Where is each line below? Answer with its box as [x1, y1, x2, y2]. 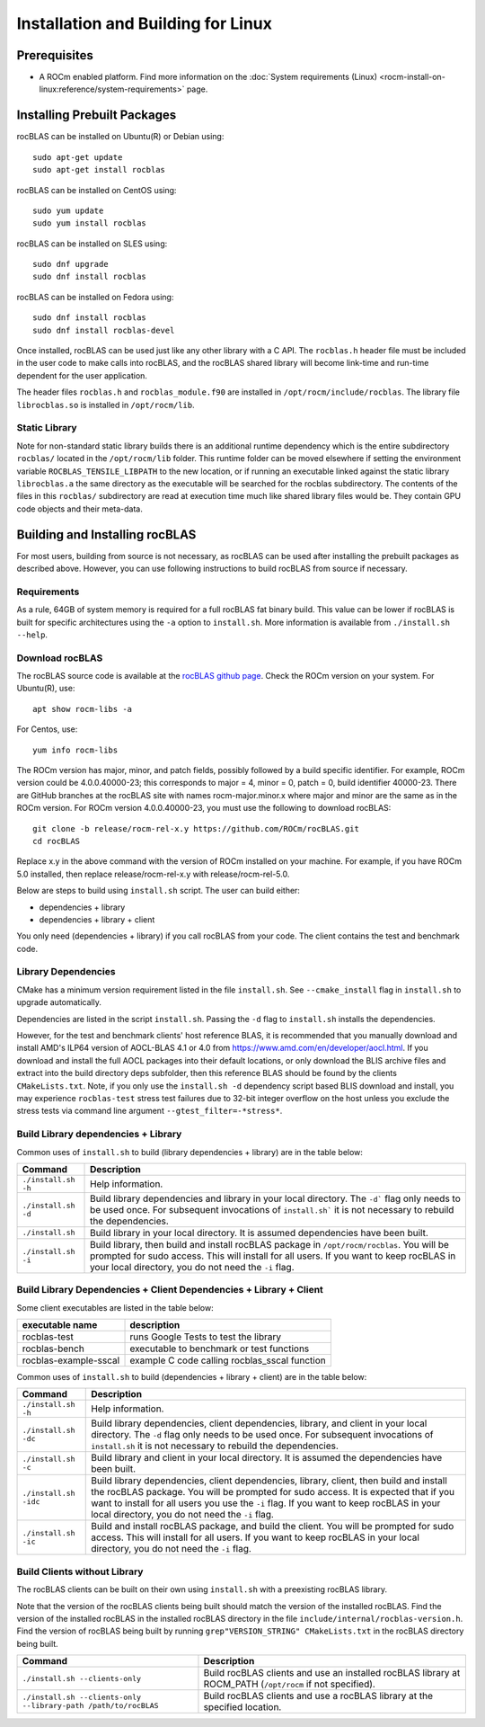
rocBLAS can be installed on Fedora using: [16, 291, 174, 302]
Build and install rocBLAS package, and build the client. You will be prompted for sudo [91, 1520, 454, 1533]
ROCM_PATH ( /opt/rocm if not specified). [203, 1678, 376, 1690]
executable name [22, 1319, 98, 1331]
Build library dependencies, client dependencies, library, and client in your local [91, 1417, 428, 1429]
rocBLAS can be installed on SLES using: [16, 238, 168, 249]
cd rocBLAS [32, 836, 81, 846]
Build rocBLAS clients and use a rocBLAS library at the [203, 1690, 433, 1703]
